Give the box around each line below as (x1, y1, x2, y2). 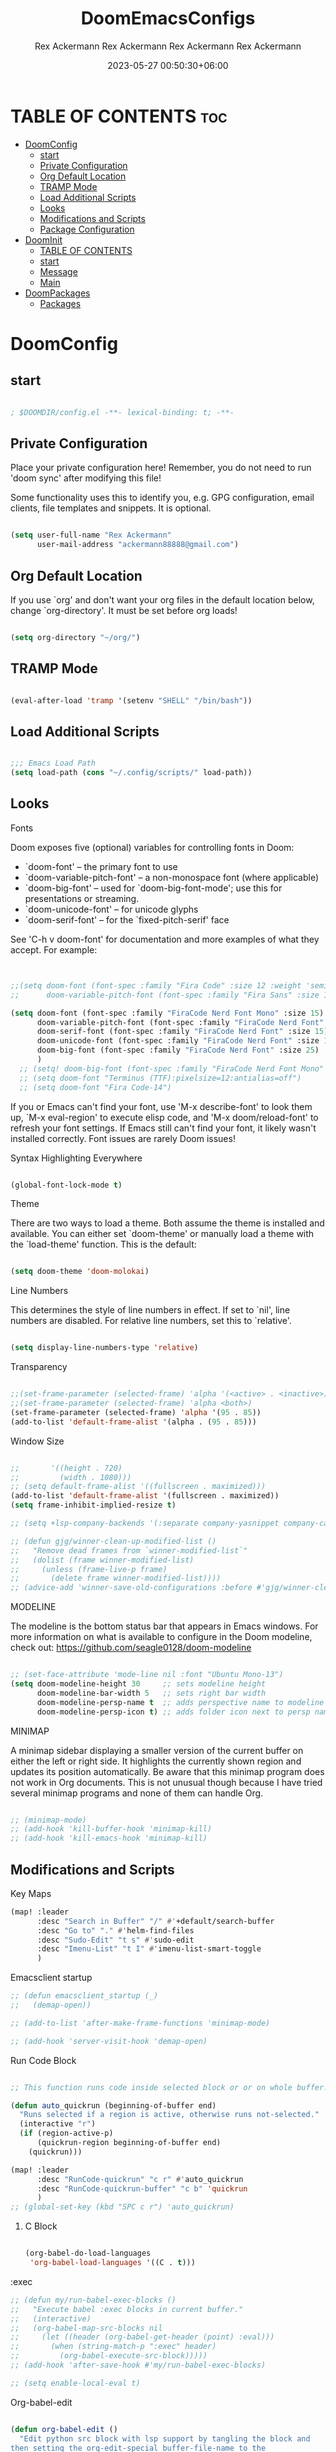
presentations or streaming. (24, 892, 140, 904)
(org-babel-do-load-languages (24, 2248, 152, 2259)
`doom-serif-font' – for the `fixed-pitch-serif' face (24, 913, 230, 926)
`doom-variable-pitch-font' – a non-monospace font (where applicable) (24, 871, 319, 883)
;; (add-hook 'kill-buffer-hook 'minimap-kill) (10, 1824, 213, 1834)
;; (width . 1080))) (10, 1472, 132, 1482)
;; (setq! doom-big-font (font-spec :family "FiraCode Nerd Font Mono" (19, 1063, 325, 1074)
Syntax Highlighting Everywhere (10, 1152, 143, 1164)
